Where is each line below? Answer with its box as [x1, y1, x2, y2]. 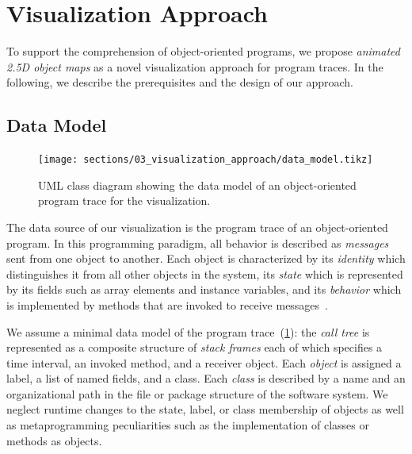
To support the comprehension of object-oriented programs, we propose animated [6, 43, 401, 60]
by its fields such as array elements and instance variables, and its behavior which [6, 281, 402, 298]
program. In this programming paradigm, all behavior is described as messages [6, 234, 389, 251]
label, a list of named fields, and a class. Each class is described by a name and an [6, 370, 406, 387]
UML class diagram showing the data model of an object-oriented [38, 176, 357, 193]
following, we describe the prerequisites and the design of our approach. [6, 74, 354, 90]
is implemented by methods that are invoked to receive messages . [6, 296, 329, 313]
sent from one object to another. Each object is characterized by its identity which [6, 250, 406, 267]
